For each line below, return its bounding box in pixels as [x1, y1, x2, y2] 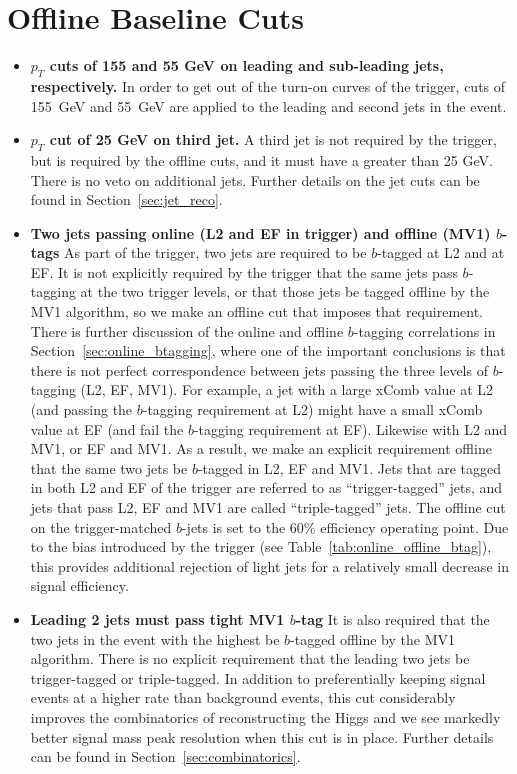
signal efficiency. [30, 575, 129, 596]
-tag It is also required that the [295, 608, 490, 629]
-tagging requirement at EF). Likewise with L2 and [193, 418, 508, 439]
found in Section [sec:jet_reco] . [30, 189, 223, 210]
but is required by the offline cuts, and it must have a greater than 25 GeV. [30, 149, 493, 170]
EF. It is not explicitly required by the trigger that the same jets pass [30, 261, 458, 282]
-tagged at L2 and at [377, 242, 505, 263]
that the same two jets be [30, 457, 188, 478]
